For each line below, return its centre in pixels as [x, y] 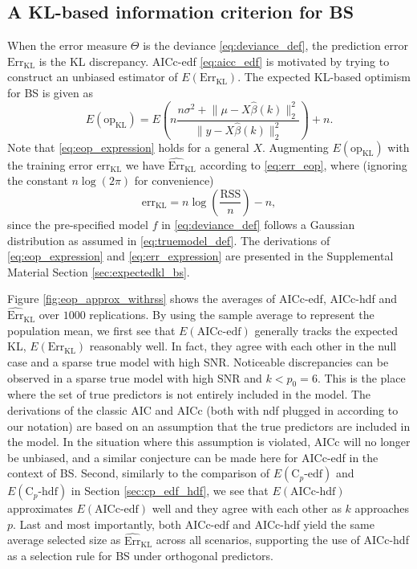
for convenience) [174, 180]
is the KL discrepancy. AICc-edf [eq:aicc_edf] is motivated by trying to [214, 61]
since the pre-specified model [78, 224]
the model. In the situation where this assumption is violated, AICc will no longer [209, 442]
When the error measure [67, 45]
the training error [50, 164]
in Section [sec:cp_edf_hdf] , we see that [170, 491]
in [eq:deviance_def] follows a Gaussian [258, 224]
